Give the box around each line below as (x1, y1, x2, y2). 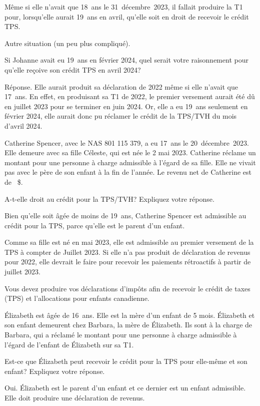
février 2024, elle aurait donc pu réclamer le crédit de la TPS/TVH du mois (4, 111, 237, 121)
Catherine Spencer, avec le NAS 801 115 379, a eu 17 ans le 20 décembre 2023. (4, 137, 249, 148)
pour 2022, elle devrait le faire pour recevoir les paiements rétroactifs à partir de (4, 256, 251, 267)
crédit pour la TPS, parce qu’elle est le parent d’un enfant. (4, 220, 185, 230)
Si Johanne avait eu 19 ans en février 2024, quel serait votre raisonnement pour (4, 55, 248, 65)
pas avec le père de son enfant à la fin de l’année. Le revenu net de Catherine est (4, 167, 251, 177)
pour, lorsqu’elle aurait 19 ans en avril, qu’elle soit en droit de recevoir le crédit (4, 11, 249, 22)
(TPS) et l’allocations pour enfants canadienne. (4, 293, 149, 303)
